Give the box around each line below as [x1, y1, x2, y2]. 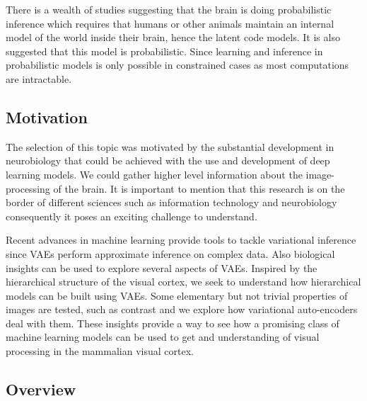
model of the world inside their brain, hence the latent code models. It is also [6, 30, 340, 45]
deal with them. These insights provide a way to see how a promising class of [6, 315, 339, 330]
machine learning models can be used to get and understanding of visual [6, 329, 320, 344]
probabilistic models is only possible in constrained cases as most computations [6, 57, 349, 72]
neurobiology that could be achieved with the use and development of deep [6, 153, 330, 168]
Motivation [6, 106, 88, 128]
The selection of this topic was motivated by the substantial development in [6, 139, 334, 154]
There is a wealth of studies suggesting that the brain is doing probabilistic [6, 2, 332, 16]
